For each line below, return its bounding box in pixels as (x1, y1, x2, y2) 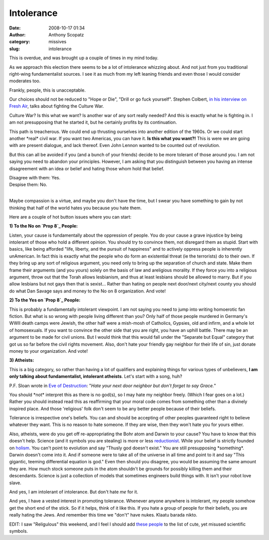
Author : (9, 31, 26, 37)
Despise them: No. (9, 182, 47, 188)
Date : (9, 25, 21, 31)
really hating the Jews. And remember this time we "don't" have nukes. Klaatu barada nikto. (9, 512, 198, 518)
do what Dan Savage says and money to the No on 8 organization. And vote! (9, 288, 166, 294)
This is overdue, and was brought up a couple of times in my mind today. (9, 55, 159, 61)
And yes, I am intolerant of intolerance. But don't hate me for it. (9, 489, 138, 495)
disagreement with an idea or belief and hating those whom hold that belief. (9, 165, 164, 171)
